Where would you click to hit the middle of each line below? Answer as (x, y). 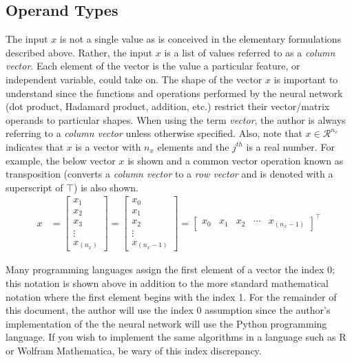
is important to (306, 79)
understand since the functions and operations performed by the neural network (174, 93)
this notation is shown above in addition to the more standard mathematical (167, 283)
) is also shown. (106, 187)
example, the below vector (61, 160)
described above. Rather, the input (79, 52)
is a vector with (108, 146)
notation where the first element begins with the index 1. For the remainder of (171, 296)
